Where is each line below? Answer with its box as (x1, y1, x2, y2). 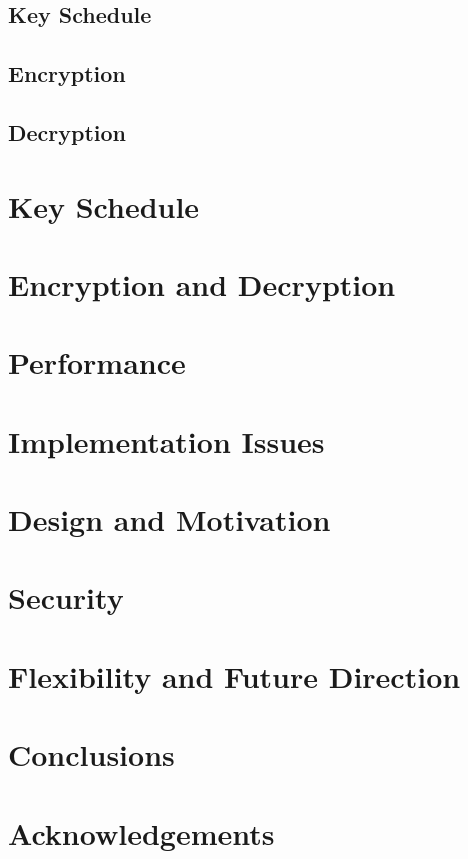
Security (8, 577, 124, 618)
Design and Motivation (8, 499, 331, 540)
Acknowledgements (8, 812, 275, 853)
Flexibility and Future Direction (8, 655, 461, 696)
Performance (8, 342, 186, 383)
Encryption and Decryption (8, 263, 396, 304)
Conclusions (8, 734, 175, 775)
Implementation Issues (8, 420, 325, 461)
